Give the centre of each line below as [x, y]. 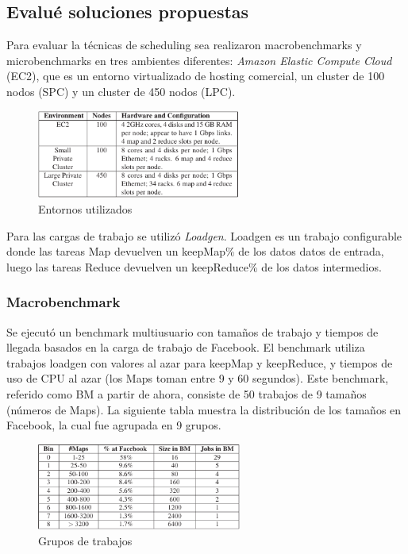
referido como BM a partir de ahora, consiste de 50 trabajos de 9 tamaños [187, 393]
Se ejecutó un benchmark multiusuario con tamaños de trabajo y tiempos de [192, 331]
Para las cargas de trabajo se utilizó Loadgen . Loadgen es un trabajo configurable [204, 235]
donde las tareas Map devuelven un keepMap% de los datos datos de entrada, [195, 251]
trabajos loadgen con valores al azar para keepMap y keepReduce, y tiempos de [200, 362]
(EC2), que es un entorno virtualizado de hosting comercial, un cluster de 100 [196, 76]
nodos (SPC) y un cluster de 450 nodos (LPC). [121, 91]
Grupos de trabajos [85, 540]
